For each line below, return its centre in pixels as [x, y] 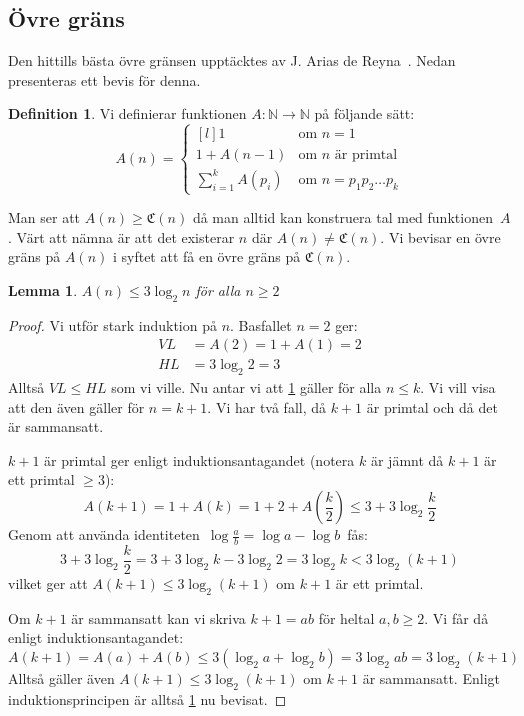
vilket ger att [48, 582]
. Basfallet [261, 324]
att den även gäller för [76, 406]
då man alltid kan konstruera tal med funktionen [342, 217]
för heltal [346, 617]
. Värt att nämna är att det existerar [121, 236]
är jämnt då [407, 459]
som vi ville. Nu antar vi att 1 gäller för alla [246, 387]
